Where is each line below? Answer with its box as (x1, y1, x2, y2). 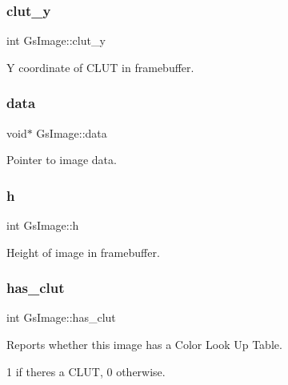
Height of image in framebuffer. (6, 243, 160, 260)
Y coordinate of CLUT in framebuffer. (6, 58, 194, 75)
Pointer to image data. (6, 151, 117, 168)
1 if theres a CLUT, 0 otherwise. (6, 363, 166, 379)
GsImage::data (36, 124, 107, 141)
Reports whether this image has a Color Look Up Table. (6, 336, 282, 353)
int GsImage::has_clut (6, 309, 116, 326)
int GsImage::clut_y (6, 32, 106, 49)
